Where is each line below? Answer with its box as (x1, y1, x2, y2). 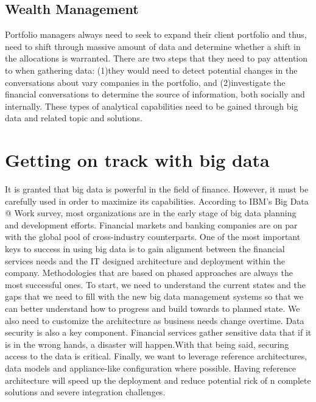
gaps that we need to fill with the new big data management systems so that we (5, 290, 304, 303)
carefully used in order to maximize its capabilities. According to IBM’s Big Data (5, 194, 309, 207)
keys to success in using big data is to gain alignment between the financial (5, 242, 285, 255)
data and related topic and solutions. (5, 111, 142, 124)
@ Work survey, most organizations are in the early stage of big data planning (5, 206, 297, 219)
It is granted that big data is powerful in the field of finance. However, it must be (5, 183, 309, 196)
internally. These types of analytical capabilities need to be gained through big (5, 99, 298, 112)
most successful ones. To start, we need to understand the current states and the (5, 278, 306, 291)
